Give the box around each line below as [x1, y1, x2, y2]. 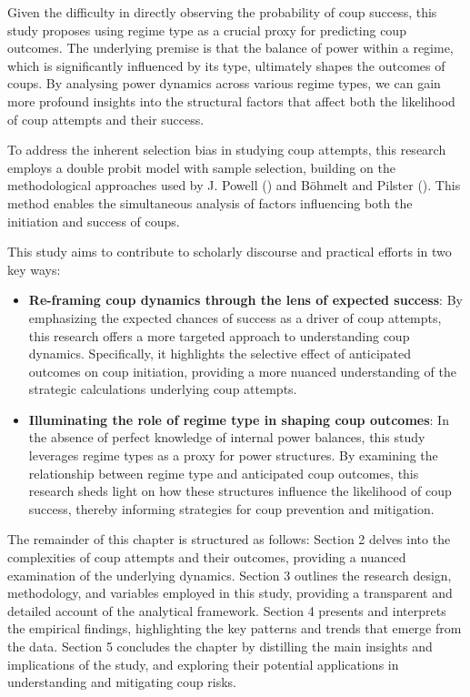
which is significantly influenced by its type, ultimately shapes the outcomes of [7, 56, 445, 75]
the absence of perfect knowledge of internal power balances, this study [28, 428, 425, 447]
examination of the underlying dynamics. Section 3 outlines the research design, [7, 565, 452, 584]
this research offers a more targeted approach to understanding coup [28, 326, 410, 345]
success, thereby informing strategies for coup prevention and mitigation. [28, 499, 435, 518]
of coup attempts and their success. [7, 109, 205, 128]
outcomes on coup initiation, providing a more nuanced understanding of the [28, 361, 456, 380]
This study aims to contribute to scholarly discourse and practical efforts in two [7, 242, 452, 261]
